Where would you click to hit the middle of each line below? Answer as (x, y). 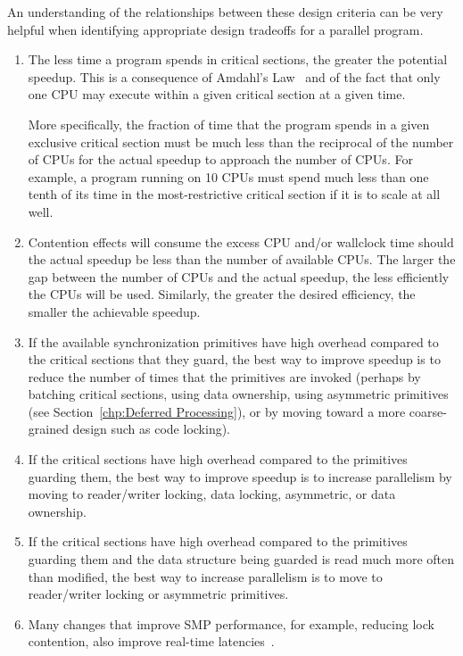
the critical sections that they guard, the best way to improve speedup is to (234, 359)
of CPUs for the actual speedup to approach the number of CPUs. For (220, 159)
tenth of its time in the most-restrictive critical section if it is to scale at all (234, 194)
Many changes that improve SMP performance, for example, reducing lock (231, 623)
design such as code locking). (152, 429)
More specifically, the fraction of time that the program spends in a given (229, 124)
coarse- (428, 411)
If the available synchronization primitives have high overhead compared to (233, 341)
